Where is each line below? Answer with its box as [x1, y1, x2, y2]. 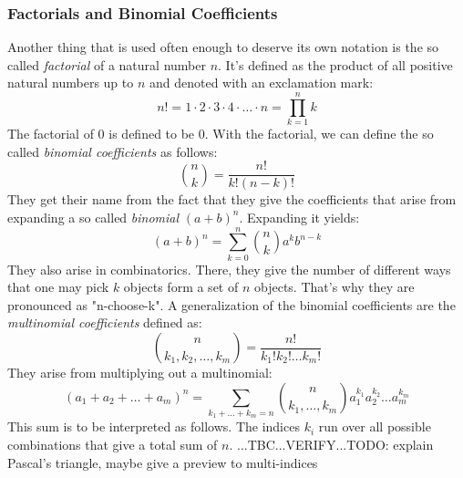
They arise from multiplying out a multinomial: [7, 363, 273, 382]
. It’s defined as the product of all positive [218, 55, 453, 74]
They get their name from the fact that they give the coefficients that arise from [7, 190, 457, 209]
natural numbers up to [7, 73, 134, 92]
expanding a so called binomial [7, 207, 180, 226]
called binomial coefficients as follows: [7, 141, 218, 161]
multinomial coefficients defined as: [7, 313, 202, 332]
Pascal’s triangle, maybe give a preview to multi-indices [7, 452, 318, 472]
